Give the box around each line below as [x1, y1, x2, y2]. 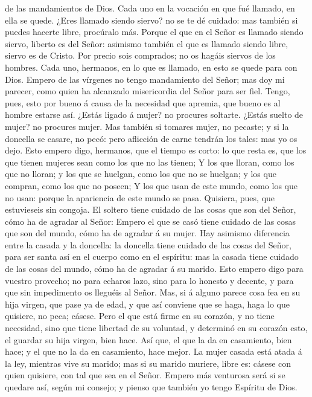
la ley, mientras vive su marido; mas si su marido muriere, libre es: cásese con [5, 357, 291, 369]
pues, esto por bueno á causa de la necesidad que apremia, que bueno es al [5, 96, 281, 109]
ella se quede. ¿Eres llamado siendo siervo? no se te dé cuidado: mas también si [5, 13, 298, 26]
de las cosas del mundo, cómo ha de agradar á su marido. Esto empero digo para [5, 262, 304, 275]
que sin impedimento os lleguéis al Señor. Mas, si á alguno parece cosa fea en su [5, 286, 301, 299]
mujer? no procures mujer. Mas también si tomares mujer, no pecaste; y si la [5, 120, 289, 132]
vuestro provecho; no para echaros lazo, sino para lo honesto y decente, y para [5, 274, 294, 286]
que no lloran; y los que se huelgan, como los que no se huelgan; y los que [5, 167, 276, 180]
